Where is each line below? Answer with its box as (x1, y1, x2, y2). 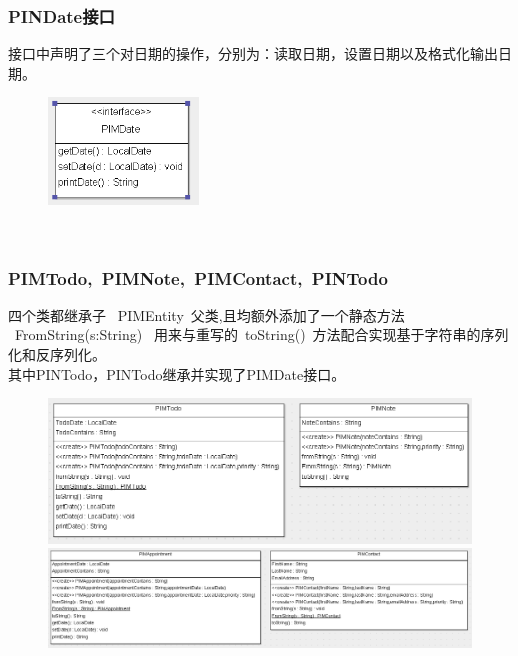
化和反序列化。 (8, 344, 106, 365)
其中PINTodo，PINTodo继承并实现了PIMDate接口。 (8, 363, 346, 384)
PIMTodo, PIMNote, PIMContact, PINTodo (8, 265, 388, 290)
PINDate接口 (8, 3, 115, 28)
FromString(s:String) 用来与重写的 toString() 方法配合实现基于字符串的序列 (14, 324, 509, 345)
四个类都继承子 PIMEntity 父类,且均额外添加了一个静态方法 (8, 304, 405, 325)
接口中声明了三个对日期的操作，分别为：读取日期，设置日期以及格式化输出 (8, 43, 498, 64)
